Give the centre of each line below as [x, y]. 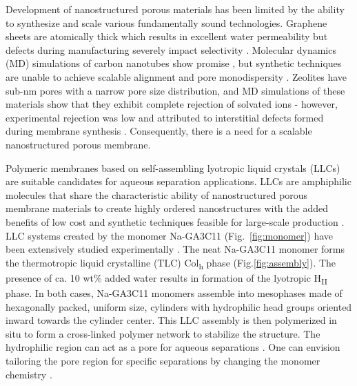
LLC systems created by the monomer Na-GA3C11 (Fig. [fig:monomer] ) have [170, 235]
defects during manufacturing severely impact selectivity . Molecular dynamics [171, 49]
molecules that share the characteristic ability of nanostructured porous [157, 194]
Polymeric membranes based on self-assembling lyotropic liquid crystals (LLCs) [173, 167]
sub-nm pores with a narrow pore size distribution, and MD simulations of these [175, 90]
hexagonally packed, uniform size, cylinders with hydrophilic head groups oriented [179, 306]
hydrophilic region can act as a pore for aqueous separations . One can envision [173, 347]
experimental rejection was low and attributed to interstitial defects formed [165, 117]
